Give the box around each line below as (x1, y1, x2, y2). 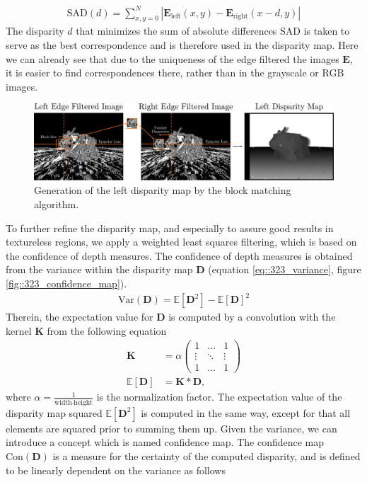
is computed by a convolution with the (168, 309, 336, 324)
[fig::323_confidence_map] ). (6, 275, 127, 290)
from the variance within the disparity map (6, 262, 193, 277)
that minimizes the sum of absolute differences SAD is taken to (76, 23, 350, 38)
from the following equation (47, 323, 167, 338)
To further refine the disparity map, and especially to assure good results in (6, 220, 334, 235)
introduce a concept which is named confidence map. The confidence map (6, 435, 325, 449)
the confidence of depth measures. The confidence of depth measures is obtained (6, 248, 353, 263)
